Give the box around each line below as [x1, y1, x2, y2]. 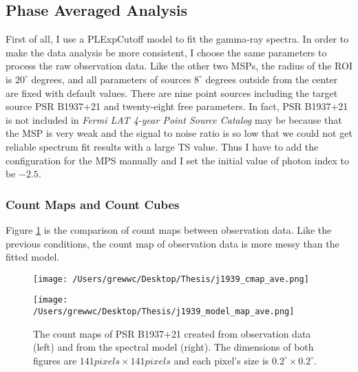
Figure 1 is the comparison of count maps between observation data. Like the [6, 222, 332, 237]
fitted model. [6, 250, 60, 264]
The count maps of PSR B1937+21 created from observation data [33, 326, 311, 340]
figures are [33, 353, 77, 367]
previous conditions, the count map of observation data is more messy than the [6, 236, 339, 250]
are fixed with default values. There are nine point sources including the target [6, 85, 338, 100]
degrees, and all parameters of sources [31, 72, 191, 86]
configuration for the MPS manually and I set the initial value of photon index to [6, 153, 349, 167]
